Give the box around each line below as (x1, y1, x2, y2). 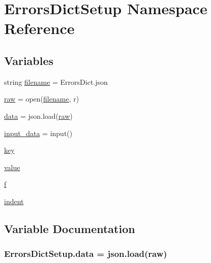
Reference (4, 18, 75, 39)
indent (4, 195, 24, 206)
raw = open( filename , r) (4, 93, 79, 104)
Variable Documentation (4, 220, 135, 236)
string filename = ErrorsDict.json (4, 76, 108, 87)
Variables (4, 52, 54, 68)
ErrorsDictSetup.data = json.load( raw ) (4, 247, 167, 260)
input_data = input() (4, 127, 73, 138)
